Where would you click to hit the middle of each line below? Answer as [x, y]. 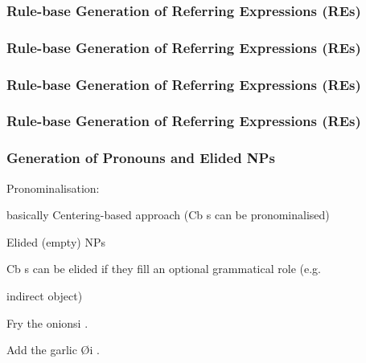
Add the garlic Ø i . [53, 350]
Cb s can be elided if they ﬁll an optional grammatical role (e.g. [164, 269]
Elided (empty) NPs [56, 241]
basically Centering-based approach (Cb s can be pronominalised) [168, 215]
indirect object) [45, 295]
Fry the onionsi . [47, 322]
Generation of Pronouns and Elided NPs [141, 158]
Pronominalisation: [53, 188]
